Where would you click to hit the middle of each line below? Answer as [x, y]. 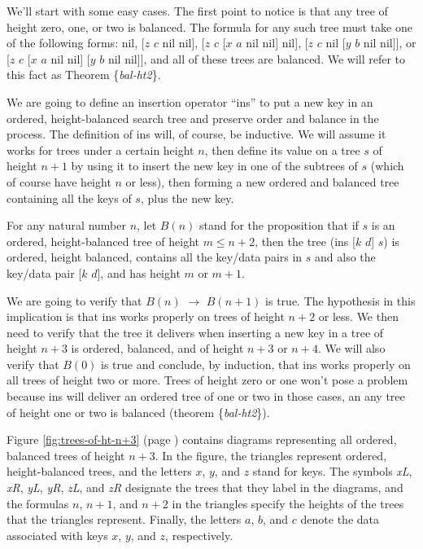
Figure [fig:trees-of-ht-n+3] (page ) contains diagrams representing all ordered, [202, 439]
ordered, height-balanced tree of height [103, 241]
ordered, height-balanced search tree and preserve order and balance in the [193, 118]
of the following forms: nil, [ [76, 43]
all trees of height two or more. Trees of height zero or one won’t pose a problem [207, 380]
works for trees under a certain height [100, 149]
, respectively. [199, 535]
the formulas [38, 503]
